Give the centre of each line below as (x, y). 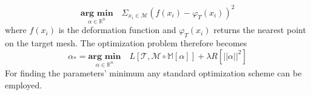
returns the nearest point (260, 30)
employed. (24, 85)
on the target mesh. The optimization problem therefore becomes (126, 43)
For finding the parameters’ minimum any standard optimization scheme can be (153, 73)
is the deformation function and (117, 30)
